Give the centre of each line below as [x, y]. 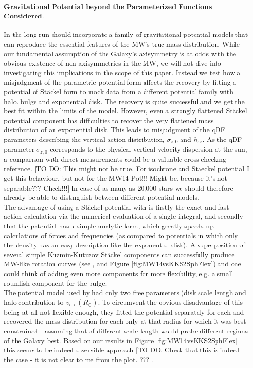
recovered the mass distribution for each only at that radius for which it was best [125, 321]
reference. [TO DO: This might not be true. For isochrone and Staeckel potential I [126, 168]
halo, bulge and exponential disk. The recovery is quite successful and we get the [124, 101]
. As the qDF [222, 139]
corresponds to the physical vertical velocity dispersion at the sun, [148, 149]
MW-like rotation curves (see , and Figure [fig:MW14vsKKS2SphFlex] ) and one [123, 264]
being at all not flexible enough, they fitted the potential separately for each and [124, 311]
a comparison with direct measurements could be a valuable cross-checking [115, 159]
